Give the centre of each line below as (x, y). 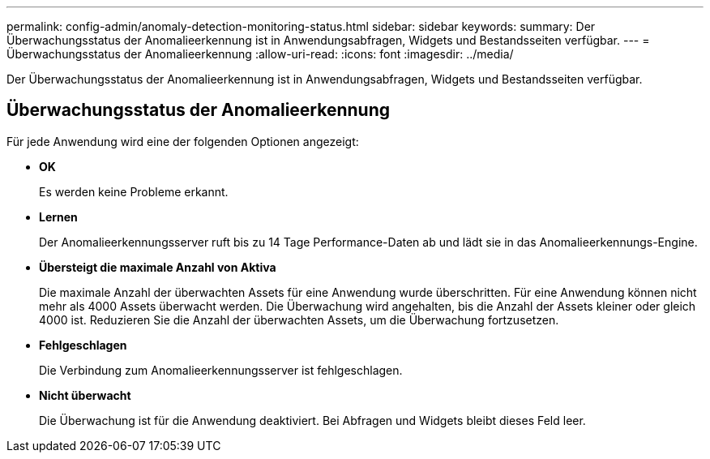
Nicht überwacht (85, 395)
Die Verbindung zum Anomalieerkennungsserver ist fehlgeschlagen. (221, 370)
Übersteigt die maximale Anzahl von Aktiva (158, 267)
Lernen (58, 217)
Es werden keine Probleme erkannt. (134, 191)
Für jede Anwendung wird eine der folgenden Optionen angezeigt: (183, 141)
